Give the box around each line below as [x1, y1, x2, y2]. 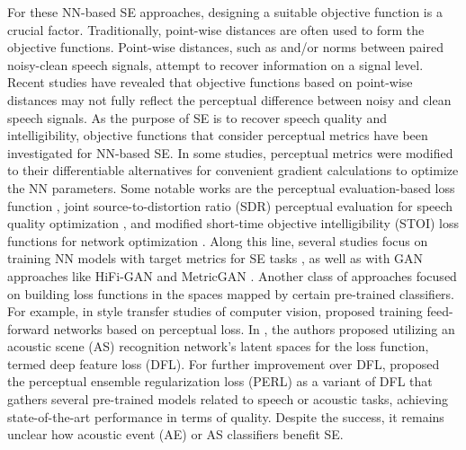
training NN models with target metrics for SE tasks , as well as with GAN [7, 249, 424, 268]
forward [7, 319, 49, 338]
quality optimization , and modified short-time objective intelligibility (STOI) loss [7, 214, 459, 233]
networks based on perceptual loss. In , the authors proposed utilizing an [53, 319, 455, 338]
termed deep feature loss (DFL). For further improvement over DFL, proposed [7, 354, 440, 373]
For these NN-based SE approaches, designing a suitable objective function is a [7, 3, 443, 21]
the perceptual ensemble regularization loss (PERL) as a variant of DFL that [7, 372, 433, 391]
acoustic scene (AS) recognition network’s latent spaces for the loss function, [7, 337, 429, 356]
